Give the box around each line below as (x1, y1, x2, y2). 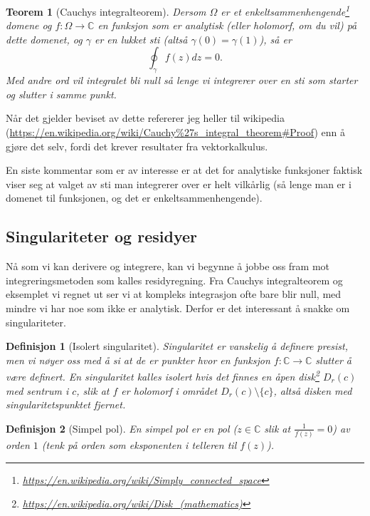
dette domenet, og (6, 31, 83, 46)
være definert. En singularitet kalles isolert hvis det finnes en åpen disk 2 (6, 367, 319, 383)
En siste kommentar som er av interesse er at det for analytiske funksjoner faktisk (6, 162, 363, 177)
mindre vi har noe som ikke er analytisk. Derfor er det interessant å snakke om (6, 300, 350, 315)
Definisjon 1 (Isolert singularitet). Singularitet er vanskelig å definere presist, (6, 339, 349, 354)
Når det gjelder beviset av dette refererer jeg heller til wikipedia (6, 110, 285, 125)
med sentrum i (6, 383, 69, 398)
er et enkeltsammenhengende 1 (221, 2, 350, 19)
